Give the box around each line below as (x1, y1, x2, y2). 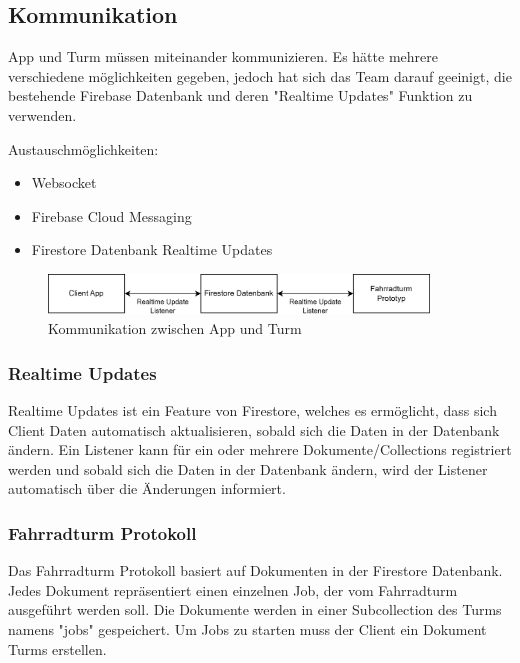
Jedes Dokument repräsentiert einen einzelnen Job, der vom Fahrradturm (8, 579, 458, 600)
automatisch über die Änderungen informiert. (8, 478, 286, 499)
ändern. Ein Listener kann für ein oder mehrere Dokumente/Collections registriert (8, 439, 512, 460)
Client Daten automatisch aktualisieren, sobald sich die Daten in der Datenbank (8, 419, 500, 440)
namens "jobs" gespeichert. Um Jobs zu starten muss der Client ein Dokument (8, 618, 487, 639)
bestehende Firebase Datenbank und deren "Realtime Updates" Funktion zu (8, 85, 473, 106)
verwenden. (8, 104, 77, 125)
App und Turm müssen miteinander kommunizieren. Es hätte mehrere (8, 46, 438, 67)
